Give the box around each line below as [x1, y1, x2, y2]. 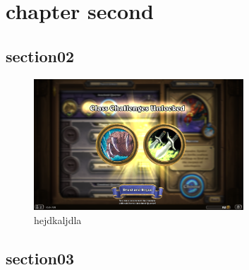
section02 [6, 45, 75, 66]
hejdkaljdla [34, 212, 82, 227]
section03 [6, 247, 75, 269]
